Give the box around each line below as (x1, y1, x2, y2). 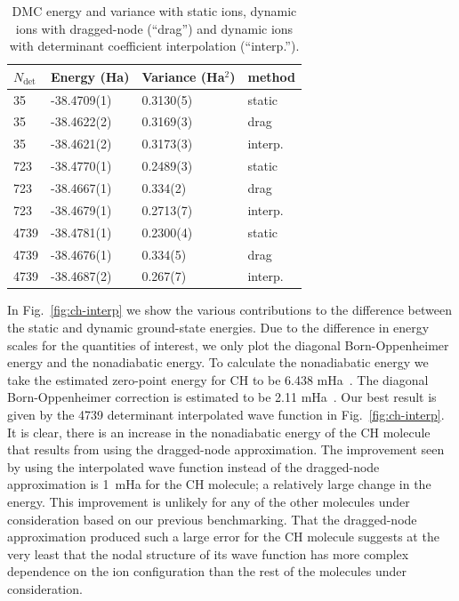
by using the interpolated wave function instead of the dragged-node (7, 457, 380, 476)
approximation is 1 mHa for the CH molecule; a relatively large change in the (7, 475, 431, 493)
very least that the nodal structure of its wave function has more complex (7, 544, 409, 563)
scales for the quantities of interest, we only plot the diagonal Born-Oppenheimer (7, 335, 449, 354)
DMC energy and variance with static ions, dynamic (12, 2, 297, 20)
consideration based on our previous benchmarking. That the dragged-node (7, 509, 417, 528)
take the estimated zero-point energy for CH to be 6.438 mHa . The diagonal (7, 370, 429, 389)
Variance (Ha (141, 67, 225, 85)
